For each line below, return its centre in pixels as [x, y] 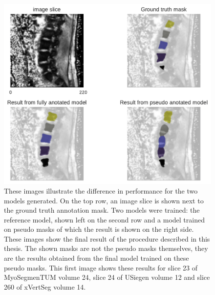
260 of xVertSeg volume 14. [45, 286]
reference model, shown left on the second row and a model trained [104, 219]
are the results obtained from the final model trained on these [97, 258]
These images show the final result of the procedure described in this [107, 238]
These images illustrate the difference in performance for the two [101, 190]
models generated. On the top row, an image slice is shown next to [104, 200]
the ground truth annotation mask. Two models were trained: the [102, 210]
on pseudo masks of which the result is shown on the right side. [99, 229]
